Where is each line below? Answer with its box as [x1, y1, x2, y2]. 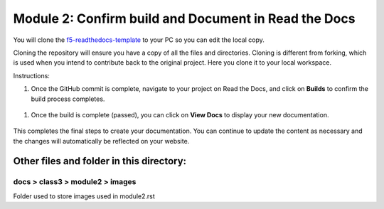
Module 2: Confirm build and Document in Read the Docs [13, 11, 356, 26]
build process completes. [31, 95, 105, 103]
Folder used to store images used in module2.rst [13, 192, 156, 200]
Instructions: [13, 71, 50, 80]
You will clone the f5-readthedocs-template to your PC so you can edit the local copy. [13, 36, 265, 44]
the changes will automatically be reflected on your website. [13, 136, 190, 145]
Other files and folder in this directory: [13, 155, 187, 167]
